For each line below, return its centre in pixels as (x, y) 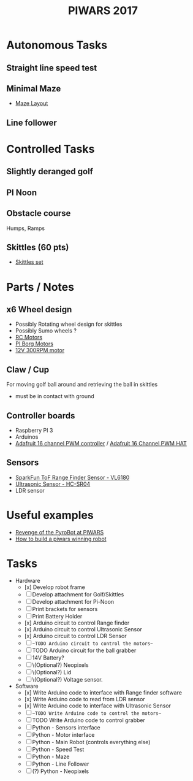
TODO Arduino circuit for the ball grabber (84, 650)
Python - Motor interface (63, 734)
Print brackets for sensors (65, 609)
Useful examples (50, 515)
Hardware (28, 580)
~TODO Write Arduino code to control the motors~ (97, 713)
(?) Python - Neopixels (61, 771)
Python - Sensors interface (66, 727)
